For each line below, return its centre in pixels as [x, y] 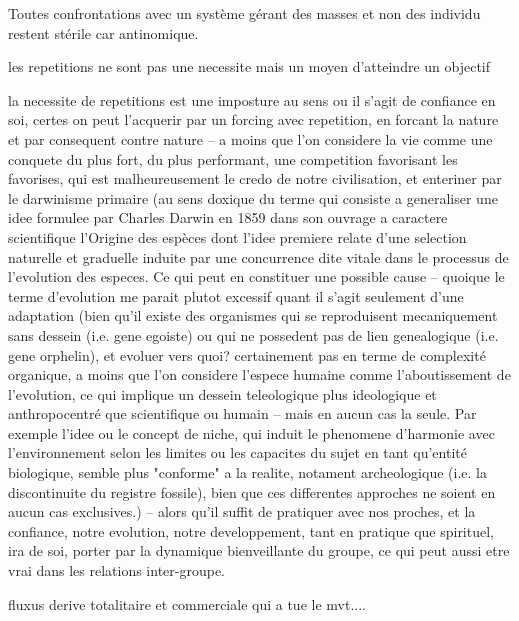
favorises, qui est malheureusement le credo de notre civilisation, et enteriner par [255, 178]
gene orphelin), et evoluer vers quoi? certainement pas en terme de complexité [247, 354]
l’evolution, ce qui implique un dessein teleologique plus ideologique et [222, 393]
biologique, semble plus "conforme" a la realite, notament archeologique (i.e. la [247, 472]
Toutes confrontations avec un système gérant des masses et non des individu [244, 13]
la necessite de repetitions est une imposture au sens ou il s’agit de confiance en [252, 99]
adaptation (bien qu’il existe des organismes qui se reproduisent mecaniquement [253, 315]
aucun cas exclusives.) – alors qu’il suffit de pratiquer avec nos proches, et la [242, 511]
